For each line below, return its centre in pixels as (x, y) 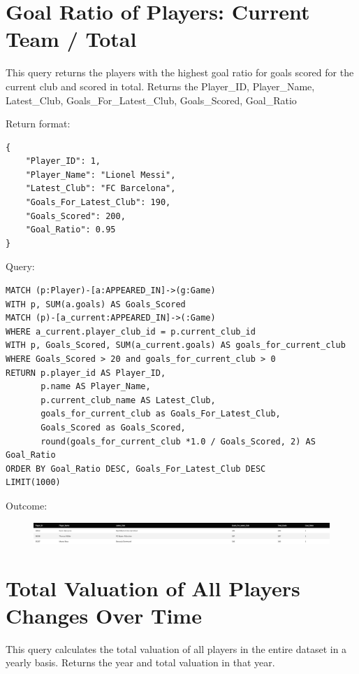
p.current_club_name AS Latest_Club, (128, 400)
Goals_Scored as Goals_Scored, (113, 427)
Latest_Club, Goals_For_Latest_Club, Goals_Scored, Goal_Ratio (151, 100)
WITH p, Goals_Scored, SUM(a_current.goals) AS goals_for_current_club (176, 345)
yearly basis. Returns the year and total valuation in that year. (140, 662)
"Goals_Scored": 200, (75, 216)
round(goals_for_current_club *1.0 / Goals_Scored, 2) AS (178, 441)
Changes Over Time (104, 615)
